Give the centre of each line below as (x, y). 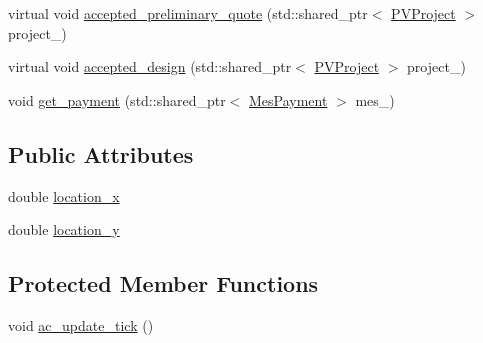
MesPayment (288, 99)
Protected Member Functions (163, 283)
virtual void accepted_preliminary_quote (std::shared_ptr (188, 13)
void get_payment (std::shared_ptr (117, 99)
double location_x (64, 195)
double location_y (64, 229)
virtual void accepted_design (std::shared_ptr (150, 66)
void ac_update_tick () (81, 324)
